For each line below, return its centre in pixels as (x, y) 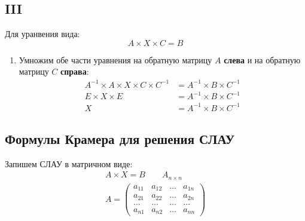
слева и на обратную (262, 59)
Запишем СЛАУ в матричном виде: (69, 163)
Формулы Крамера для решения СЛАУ (120, 138)
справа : (75, 71)
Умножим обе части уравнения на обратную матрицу (115, 59)
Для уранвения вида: (42, 34)
